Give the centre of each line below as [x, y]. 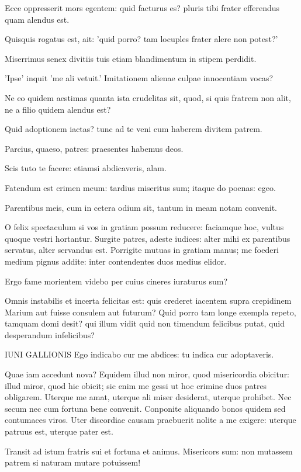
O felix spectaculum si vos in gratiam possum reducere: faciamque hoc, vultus [144, 227]
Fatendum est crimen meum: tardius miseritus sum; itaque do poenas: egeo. [140, 187]
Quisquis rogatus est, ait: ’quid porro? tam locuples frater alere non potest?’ [141, 39]
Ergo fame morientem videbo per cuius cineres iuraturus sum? [116, 281]
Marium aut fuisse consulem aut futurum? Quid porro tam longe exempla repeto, [150, 312]
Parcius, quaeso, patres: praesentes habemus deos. [94, 148]
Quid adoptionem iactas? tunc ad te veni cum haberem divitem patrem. [134, 129]
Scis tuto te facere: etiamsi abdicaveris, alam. [86, 168]
